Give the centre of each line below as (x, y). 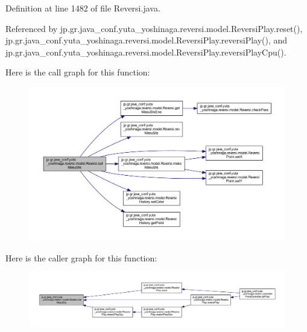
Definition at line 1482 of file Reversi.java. (83, 8)
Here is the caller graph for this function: (81, 258)
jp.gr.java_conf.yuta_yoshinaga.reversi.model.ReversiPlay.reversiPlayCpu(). (146, 52)
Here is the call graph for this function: (78, 72)
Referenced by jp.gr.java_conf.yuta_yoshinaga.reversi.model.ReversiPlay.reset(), (154, 28)
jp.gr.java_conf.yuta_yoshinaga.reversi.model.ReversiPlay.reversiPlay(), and (147, 40)
